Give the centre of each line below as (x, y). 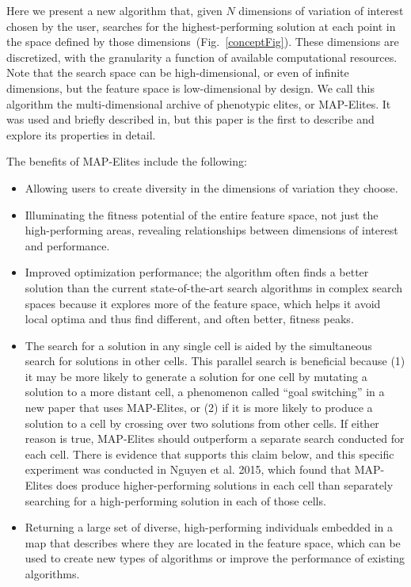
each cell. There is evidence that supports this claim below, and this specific (209, 454)
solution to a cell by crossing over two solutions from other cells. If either (202, 423)
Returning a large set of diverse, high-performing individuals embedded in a (209, 527)
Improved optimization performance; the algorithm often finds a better (197, 272)
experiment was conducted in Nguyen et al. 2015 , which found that (188, 469)
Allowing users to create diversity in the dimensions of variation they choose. (211, 187)
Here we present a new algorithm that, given (114, 10)
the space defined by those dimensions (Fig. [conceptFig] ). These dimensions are (203, 42)
